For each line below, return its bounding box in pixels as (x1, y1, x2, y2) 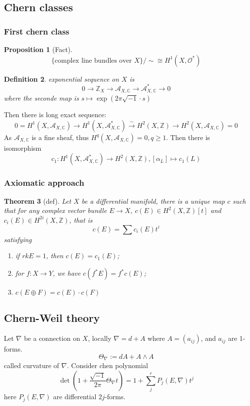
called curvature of (4, 360, 59, 371)
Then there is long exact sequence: (4, 109, 106, 120)
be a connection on (24, 333, 80, 343)
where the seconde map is (4, 93, 79, 103)
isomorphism (4, 142, 42, 153)
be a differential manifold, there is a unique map (81, 195, 225, 206)
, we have (52, 268, 81, 278)
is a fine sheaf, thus (32, 132, 89, 142)
